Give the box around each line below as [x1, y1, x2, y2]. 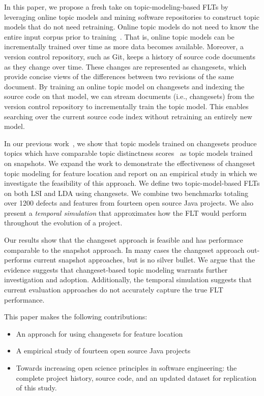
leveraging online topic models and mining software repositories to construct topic [4, 11, 259, 22]
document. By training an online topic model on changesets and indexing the [4, 81, 245, 91]
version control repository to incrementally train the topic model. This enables [4, 101, 249, 111]
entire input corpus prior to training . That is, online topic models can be [4, 31, 234, 42]
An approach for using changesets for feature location [16, 328, 183, 339]
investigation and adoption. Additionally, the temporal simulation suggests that [4, 274, 252, 285]
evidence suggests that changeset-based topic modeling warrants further [4, 264, 228, 275]
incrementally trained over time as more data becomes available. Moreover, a [4, 41, 244, 52]
